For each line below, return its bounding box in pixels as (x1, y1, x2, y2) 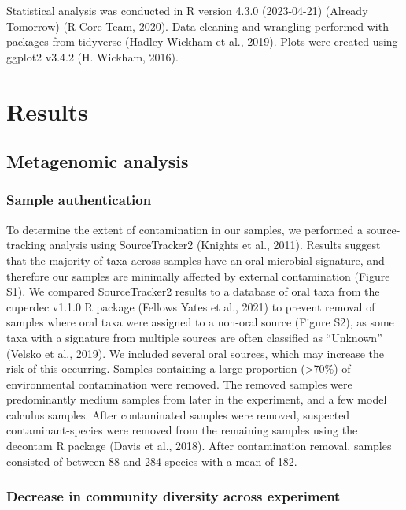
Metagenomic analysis (6, 149, 189, 173)
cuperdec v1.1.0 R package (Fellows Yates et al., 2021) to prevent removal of (6, 298, 375, 315)
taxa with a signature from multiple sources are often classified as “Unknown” (6, 329, 382, 345)
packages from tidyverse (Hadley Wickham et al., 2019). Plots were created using (6, 33, 398, 50)
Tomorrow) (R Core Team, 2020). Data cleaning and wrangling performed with (6, 17, 389, 34)
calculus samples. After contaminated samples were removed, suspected (6, 406, 350, 423)
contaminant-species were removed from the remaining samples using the (6, 422, 358, 438)
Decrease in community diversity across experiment (6, 486, 341, 506)
